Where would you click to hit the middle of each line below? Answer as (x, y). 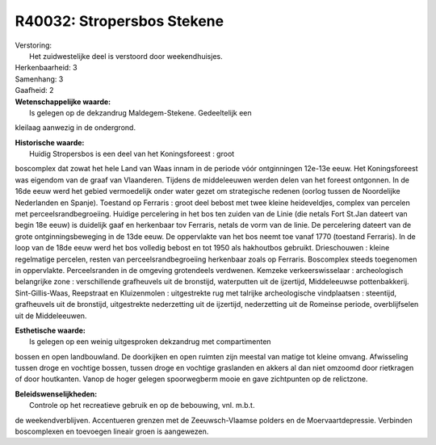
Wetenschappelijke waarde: (63, 102)
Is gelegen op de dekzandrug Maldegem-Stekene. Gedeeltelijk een (140, 112)
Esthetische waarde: (50, 330)
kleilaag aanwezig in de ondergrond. (75, 128)
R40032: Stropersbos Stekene (119, 21)
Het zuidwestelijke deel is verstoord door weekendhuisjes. (126, 56)
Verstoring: (34, 45)
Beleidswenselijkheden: (56, 394)
